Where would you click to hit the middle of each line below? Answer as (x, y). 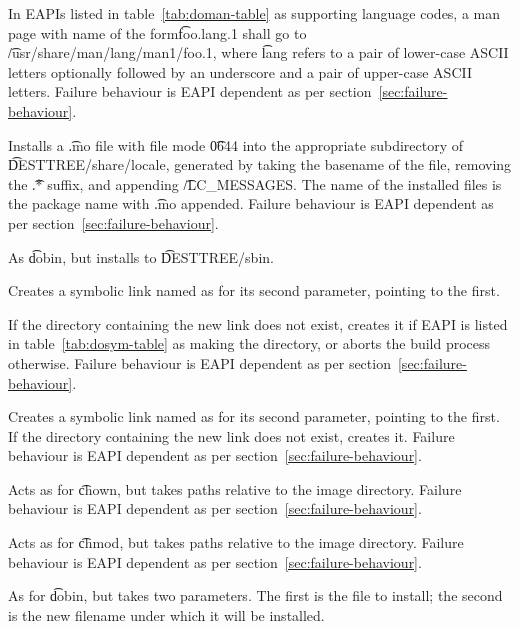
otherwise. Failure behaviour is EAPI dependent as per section (199, 362)
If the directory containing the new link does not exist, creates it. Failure (231, 435)
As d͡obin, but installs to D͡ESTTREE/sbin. (141, 256)
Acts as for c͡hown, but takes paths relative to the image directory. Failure (235, 488)
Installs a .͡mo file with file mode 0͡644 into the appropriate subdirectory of (236, 144)
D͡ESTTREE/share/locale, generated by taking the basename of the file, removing (260, 164)
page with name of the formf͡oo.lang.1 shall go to (157, 32)
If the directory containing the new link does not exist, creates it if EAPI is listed (258, 323)
